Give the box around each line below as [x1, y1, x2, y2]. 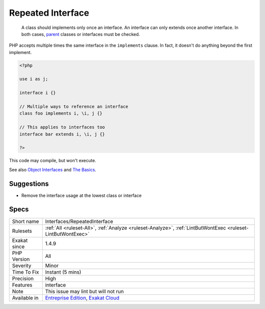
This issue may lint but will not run [45, 288, 124, 295]
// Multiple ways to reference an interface [19, 104, 129, 110]
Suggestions [9, 179, 49, 188]
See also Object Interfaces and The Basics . [9, 167, 97, 172]
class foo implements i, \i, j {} [19, 111, 103, 116]
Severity [12, 262, 31, 269]
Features [12, 281, 33, 288]
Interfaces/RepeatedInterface [45, 218, 113, 225]
